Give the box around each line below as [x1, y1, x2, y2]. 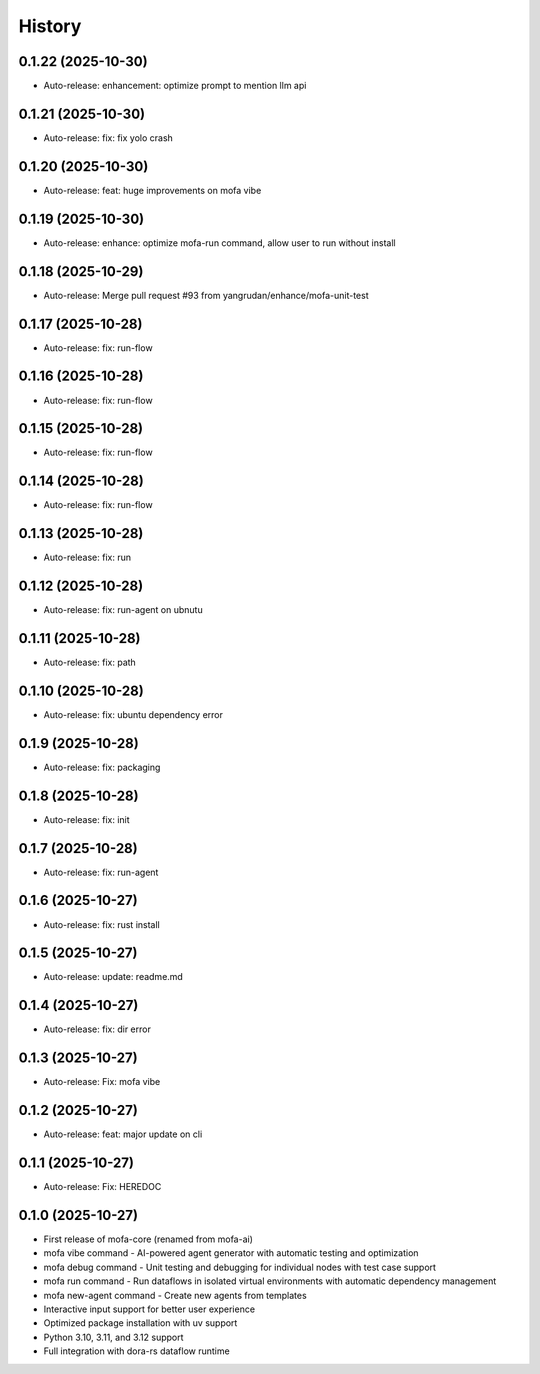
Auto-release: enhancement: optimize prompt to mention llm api [43, 80, 307, 92]
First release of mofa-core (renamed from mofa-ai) [43, 1233, 254, 1245]
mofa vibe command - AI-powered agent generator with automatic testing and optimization [43, 1247, 419, 1259]
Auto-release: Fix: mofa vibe [43, 1076, 161, 1088]
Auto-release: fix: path [43, 656, 137, 669]
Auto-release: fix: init [43, 813, 130, 825]
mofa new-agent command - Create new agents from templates [43, 1289, 307, 1301]
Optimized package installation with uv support [43, 1317, 238, 1329]
